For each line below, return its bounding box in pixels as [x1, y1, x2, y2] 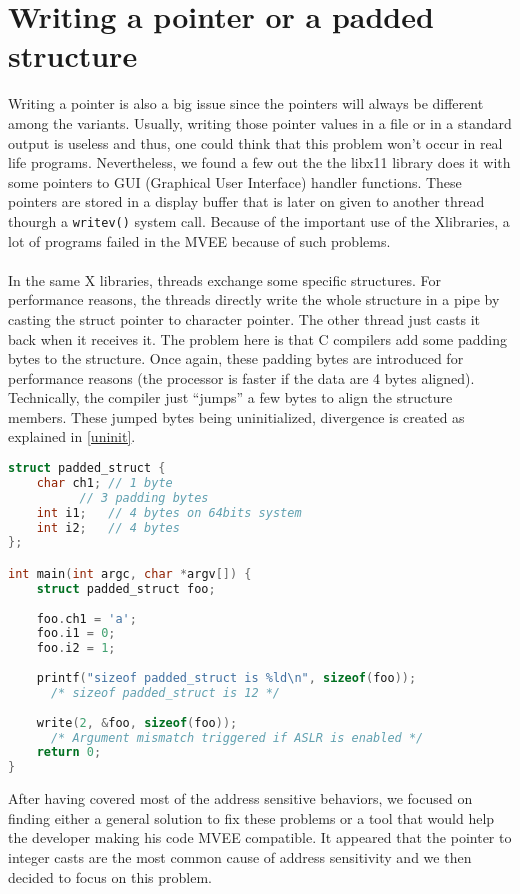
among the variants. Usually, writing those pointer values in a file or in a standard [8, 112, 512, 133]
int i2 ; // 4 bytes [36, 520, 180, 535]
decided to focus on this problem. [8, 866, 212, 887]
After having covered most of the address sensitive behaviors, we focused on [8, 788, 473, 809]
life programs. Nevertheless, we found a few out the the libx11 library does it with [8, 152, 511, 173]
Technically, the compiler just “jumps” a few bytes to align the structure [8, 387, 453, 408]
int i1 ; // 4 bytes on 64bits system [36, 505, 302, 520]
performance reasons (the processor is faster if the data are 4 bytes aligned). [8, 367, 475, 388]
